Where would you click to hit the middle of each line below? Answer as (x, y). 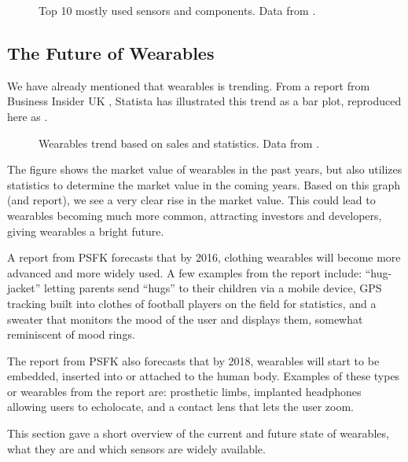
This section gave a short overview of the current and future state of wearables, (198, 433)
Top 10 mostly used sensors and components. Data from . (177, 10)
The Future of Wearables (111, 52)
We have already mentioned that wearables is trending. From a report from (189, 85)
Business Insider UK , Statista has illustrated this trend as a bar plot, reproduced (204, 101)
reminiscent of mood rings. (71, 334)
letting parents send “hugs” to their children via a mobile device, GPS (213, 288)
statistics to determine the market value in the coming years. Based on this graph (204, 184)
